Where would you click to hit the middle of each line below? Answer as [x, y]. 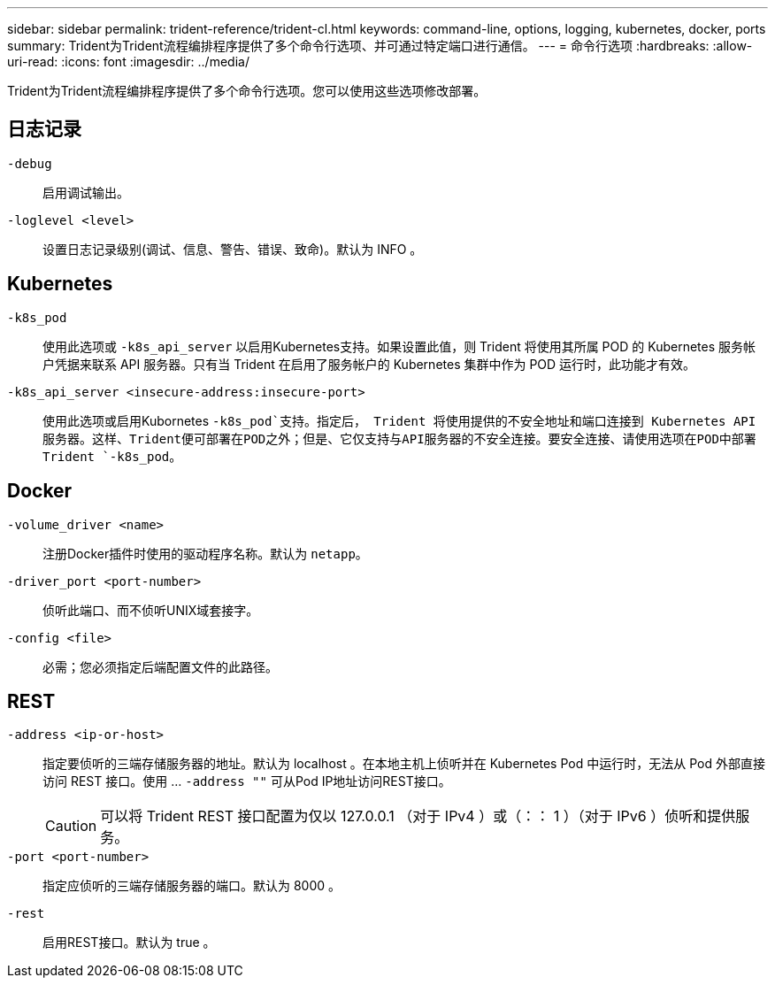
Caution [71, 826]
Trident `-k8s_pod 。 [112, 456]
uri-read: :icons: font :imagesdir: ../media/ [128, 62]
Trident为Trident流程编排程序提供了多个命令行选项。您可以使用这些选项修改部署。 [247, 91]
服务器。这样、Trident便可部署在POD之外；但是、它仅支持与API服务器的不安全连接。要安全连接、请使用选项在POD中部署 [399, 439]
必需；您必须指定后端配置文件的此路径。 [160, 666]
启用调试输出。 [86, 192]
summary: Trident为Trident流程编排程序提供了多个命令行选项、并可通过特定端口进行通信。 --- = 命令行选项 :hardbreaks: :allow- [380, 46]
